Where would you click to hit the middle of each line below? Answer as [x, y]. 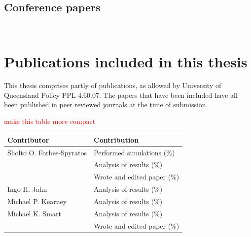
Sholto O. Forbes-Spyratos [47, 152]
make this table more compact [50, 121]
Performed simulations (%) [134, 152]
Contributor [28, 139]
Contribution [116, 139]
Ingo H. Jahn [27, 189]
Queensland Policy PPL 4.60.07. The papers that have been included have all [121, 95]
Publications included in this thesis [126, 61]
